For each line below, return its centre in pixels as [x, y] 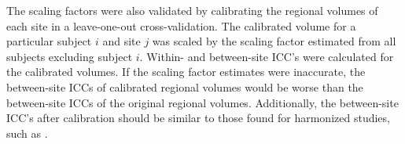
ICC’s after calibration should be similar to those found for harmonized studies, [198, 118]
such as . [27, 133]
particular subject [49, 41]
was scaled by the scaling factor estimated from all [274, 41]
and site [121, 41]
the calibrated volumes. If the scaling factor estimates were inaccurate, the [186, 72]
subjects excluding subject [70, 56]
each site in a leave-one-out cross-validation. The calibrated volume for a [181, 25]
